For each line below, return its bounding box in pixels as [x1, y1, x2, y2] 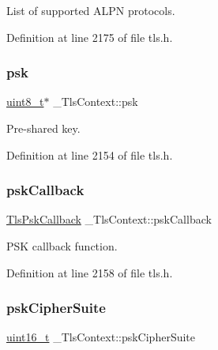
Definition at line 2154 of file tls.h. [6, 146, 173, 163]
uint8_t [6, 93, 44, 110]
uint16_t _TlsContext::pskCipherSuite [6, 329, 196, 345]
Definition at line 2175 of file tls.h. [6, 28, 173, 45]
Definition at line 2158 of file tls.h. [6, 264, 173, 280]
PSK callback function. [6, 238, 118, 254]
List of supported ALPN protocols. [6, 2, 175, 18]
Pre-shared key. [6, 120, 81, 136]
